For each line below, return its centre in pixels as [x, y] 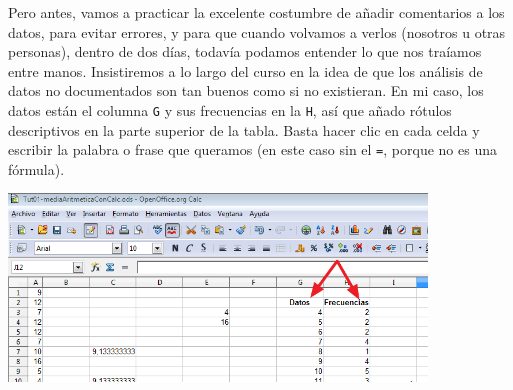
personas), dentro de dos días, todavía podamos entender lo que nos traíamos [245, 51]
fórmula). [36, 168]
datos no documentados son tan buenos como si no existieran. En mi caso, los [246, 90]
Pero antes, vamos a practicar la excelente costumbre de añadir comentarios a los [256, 12]
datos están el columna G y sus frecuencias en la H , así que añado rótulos [230, 109]
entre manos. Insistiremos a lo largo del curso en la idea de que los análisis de [245, 70]
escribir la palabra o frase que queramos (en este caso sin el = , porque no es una [252, 149]
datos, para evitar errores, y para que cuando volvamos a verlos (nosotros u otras [257, 31]
